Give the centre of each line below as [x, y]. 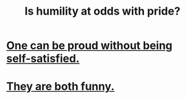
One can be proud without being [89, 46]
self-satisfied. [43, 59]
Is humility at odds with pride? [102, 11]
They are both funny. [60, 86]
